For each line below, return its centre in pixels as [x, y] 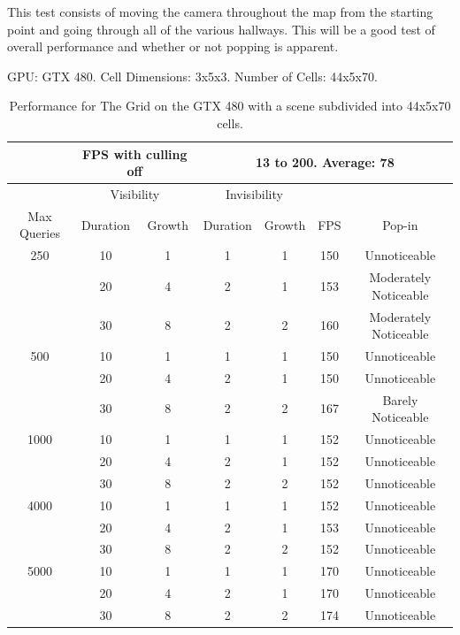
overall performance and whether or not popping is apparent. [173, 46]
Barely [400, 399]
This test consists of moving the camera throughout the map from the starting [220, 11]
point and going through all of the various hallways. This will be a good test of [221, 29]
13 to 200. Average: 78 [325, 162]
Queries [39, 233]
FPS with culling [134, 153]
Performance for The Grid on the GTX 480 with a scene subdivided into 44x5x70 [230, 106]
